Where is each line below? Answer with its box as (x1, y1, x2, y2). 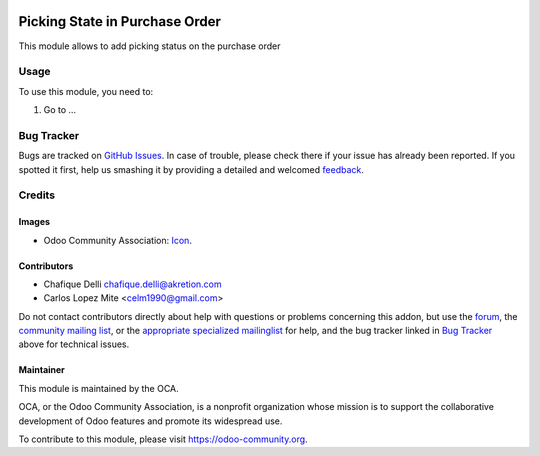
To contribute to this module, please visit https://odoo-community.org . (18, 433, 309, 445)
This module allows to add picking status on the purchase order (18, 40, 281, 52)
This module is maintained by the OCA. (18, 382, 179, 394)
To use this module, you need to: (18, 85, 154, 97)
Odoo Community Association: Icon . (43, 234, 192, 246)
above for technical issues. (18, 338, 130, 350)
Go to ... (43, 104, 77, 116)
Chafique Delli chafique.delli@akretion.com (43, 278, 222, 290)
